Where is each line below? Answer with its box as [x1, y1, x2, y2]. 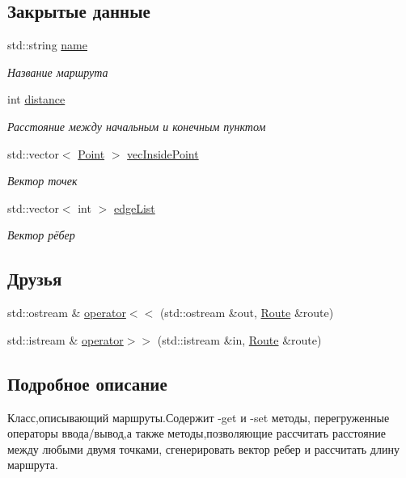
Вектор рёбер [7, 226, 75, 243]
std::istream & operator [7, 331, 124, 348]
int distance [7, 91, 66, 108]
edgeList [113, 199, 155, 216]
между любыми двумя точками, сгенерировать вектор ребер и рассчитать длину [7, 440, 400, 457]
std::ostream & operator [7, 304, 126, 321]
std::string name [7, 36, 87, 53]
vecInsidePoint [127, 145, 199, 162]
